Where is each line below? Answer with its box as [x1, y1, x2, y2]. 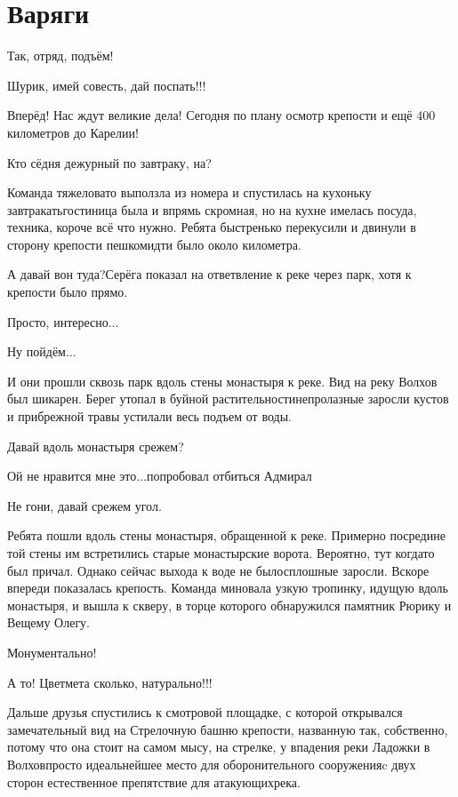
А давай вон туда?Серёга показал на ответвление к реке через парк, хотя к [7, 265, 412, 283]
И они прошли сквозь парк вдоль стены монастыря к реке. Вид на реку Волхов [7, 371, 438, 390]
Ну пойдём [7, 342, 66, 361]
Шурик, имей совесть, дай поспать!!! [7, 76, 206, 94]
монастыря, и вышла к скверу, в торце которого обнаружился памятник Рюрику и [7, 595, 452, 614]
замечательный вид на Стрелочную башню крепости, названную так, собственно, [7, 720, 448, 738]
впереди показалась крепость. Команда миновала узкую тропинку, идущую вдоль [7, 578, 448, 597]
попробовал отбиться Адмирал [146, 466, 312, 485]
